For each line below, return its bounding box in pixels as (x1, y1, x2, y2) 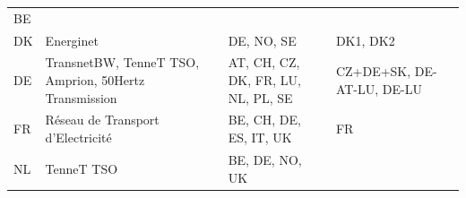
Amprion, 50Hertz (45, 71, 145, 90)
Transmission (45, 88, 117, 107)
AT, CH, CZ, (228, 53, 300, 72)
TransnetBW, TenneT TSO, (45, 53, 200, 72)
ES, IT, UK (228, 128, 292, 147)
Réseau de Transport (45, 110, 160, 129)
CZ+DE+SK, (335, 62, 411, 81)
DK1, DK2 (335, 30, 395, 49)
